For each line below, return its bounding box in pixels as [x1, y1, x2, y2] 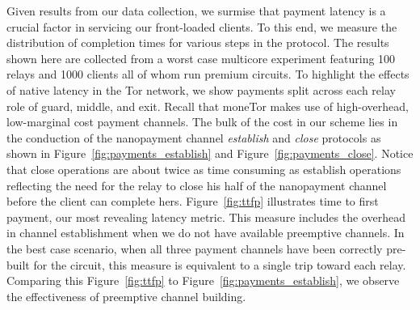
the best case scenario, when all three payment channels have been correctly [6, 240, 383, 257]
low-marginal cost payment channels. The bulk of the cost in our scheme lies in [6, 113, 398, 130]
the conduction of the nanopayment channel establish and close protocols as [6, 129, 381, 146]
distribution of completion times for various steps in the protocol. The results [6, 34, 389, 51]
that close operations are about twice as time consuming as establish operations [6, 160, 401, 177]
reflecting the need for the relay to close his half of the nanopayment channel [6, 176, 387, 193]
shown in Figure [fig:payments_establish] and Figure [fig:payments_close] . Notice [6, 145, 414, 162]
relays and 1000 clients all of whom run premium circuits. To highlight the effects [6, 66, 409, 83]
